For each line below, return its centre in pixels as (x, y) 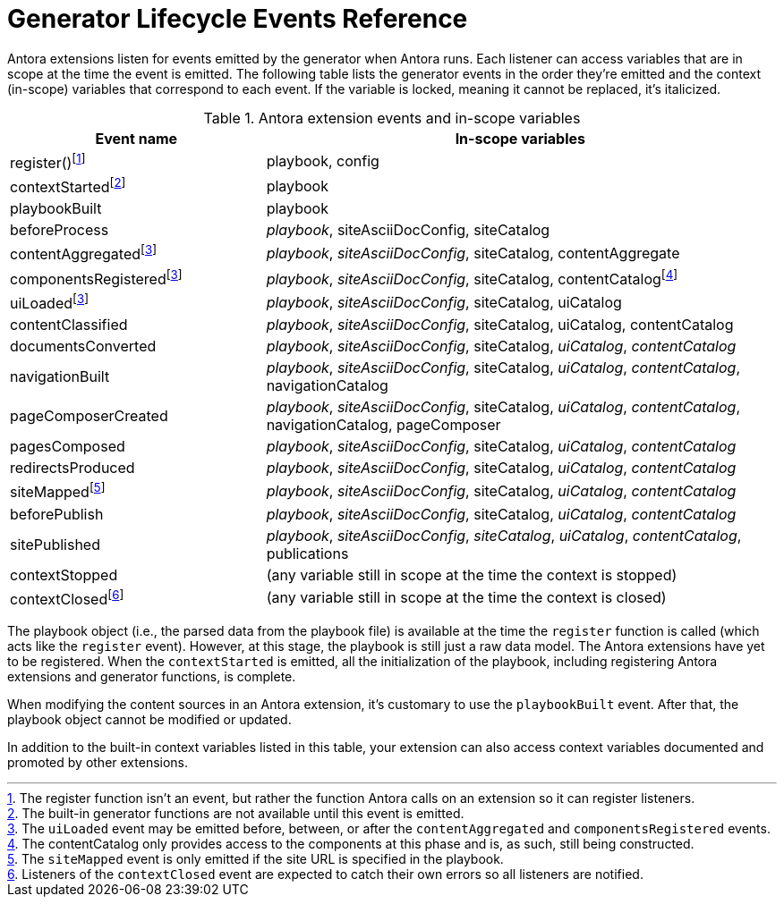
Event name (136, 138)
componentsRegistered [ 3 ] (96, 278)
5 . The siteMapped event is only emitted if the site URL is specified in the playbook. (256, 859)
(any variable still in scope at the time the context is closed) (466, 598)
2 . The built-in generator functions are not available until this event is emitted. (236, 814)
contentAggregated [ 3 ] (84, 253)
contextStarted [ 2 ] (68, 186)
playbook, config (323, 161)
